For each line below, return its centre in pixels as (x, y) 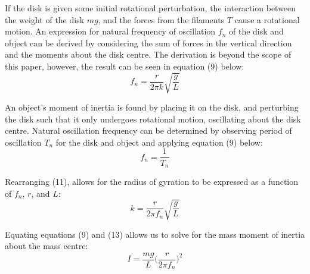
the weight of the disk (45, 19)
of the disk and (256, 31)
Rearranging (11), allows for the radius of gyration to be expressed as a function (151, 181)
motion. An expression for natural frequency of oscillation (110, 31)
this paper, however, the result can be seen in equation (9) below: (125, 66)
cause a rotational (267, 19)
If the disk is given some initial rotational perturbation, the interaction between (151, 8)
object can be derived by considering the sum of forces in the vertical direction (148, 42)
